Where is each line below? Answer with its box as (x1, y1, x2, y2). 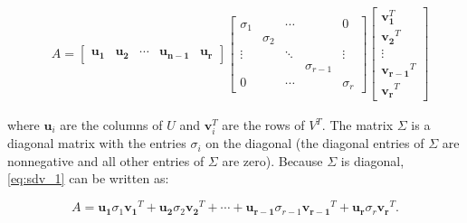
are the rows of (222, 116, 305, 135)
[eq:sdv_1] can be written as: (7, 169, 169, 188)
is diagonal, (340, 151, 405, 170)
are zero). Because (222, 151, 323, 170)
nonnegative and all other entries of (7, 151, 205, 170)
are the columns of (60, 116, 163, 135)
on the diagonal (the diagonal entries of (205, 134, 424, 153)
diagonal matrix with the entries (7, 134, 186, 153)
